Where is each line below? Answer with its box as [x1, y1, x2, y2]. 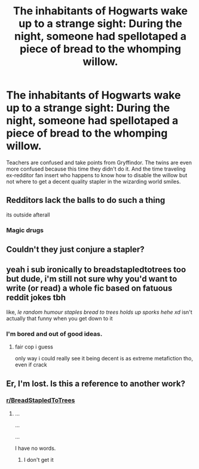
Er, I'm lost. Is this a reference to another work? [6, 378, 185, 388]
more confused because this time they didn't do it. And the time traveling [6, 165, 186, 172]
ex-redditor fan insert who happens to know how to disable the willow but [6, 171, 188, 178]
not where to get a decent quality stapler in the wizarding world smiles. [6, 178, 181, 185]
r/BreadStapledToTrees [6, 396, 75, 405]
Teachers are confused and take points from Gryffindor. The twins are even [6, 159, 192, 166]
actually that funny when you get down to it [6, 314, 113, 322]
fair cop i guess [14, 343, 54, 350]
